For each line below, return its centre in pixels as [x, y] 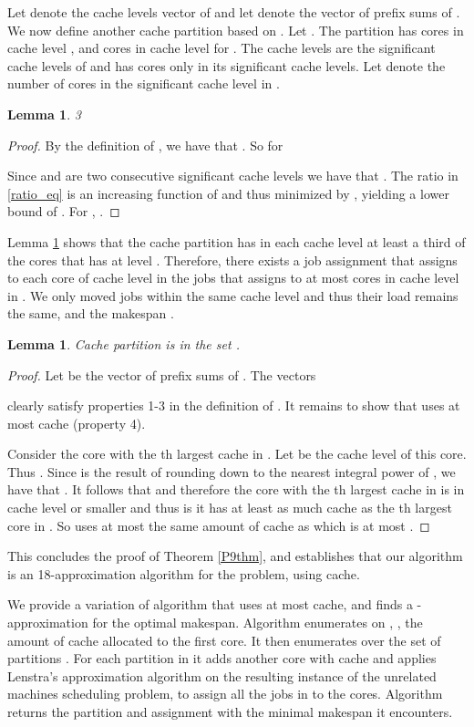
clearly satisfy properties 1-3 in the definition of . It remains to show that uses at [234, 405]
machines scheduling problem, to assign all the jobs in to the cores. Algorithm [225, 694]
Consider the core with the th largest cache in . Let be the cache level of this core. [237, 454]
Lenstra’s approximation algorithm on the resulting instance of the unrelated [222, 675]
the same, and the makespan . [91, 313]
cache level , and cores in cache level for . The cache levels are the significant [222, 48]
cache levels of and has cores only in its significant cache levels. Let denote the [227, 65]
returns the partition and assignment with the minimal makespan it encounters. [230, 711]
